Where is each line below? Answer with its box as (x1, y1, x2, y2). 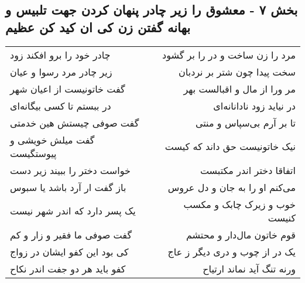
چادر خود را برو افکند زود (10, 47, 111, 62)
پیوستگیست (10, 146, 57, 160)
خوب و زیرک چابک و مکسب (183, 197, 296, 211)
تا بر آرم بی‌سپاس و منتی (195, 115, 296, 129)
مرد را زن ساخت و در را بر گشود (162, 47, 296, 62)
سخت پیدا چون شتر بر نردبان (179, 64, 296, 79)
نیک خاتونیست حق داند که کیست (165, 139, 296, 154)
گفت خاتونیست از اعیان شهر (10, 81, 125, 96)
